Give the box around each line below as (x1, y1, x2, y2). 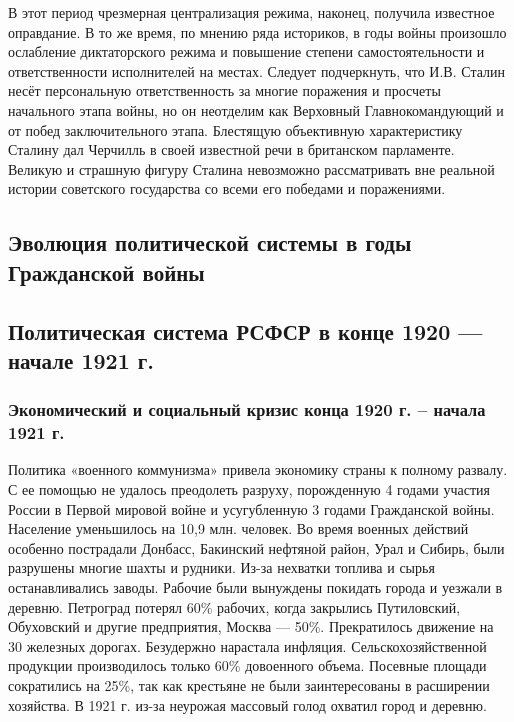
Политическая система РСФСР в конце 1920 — (8, 315, 483, 346)
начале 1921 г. (8, 344, 155, 375)
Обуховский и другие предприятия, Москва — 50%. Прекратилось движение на (8, 616, 494, 637)
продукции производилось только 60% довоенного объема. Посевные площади (8, 655, 487, 676)
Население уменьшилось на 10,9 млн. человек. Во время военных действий (8, 518, 469, 539)
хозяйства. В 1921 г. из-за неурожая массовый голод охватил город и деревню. (8, 694, 487, 715)
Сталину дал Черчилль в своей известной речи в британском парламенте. (8, 139, 455, 160)
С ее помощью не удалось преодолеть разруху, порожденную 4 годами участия (8, 479, 490, 500)
